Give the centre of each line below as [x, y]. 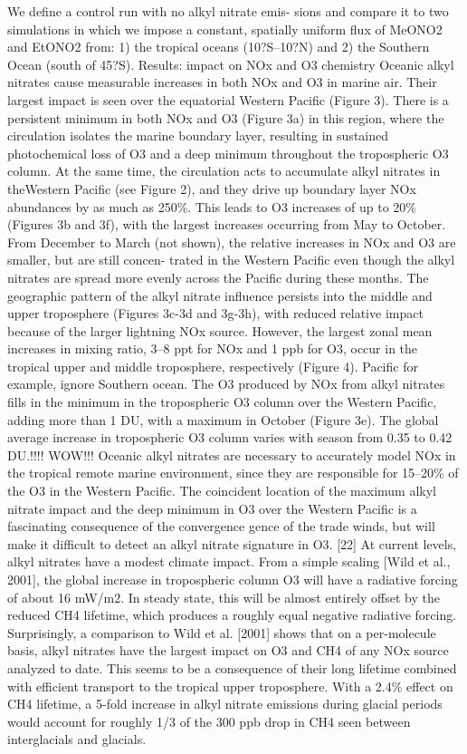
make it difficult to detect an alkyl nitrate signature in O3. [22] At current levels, [232, 543]
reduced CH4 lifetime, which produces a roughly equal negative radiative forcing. [232, 615]
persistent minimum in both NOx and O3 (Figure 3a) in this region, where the [226, 117]
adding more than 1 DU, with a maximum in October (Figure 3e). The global [223, 419]
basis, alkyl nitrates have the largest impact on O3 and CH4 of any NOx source [228, 650]
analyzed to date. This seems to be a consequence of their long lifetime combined [232, 667]
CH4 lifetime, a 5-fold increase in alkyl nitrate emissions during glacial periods [225, 704]
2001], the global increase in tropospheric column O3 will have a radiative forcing [233, 579]
